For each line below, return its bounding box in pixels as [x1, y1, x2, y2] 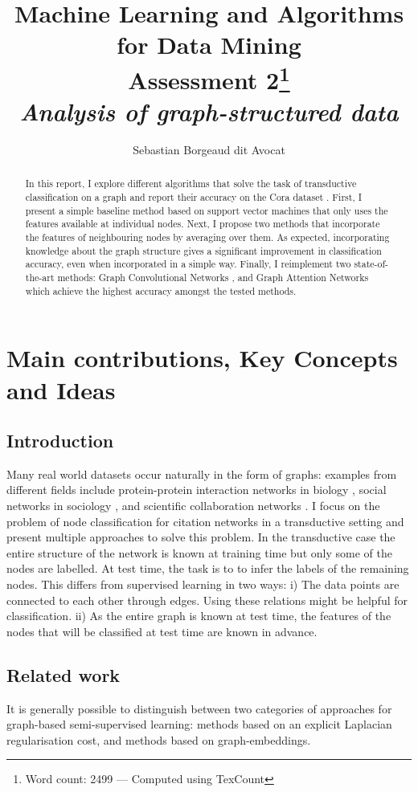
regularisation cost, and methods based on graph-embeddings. [6, 731, 311, 748]
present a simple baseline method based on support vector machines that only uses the [25, 203, 388, 217]
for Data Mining [117, 28, 301, 61]
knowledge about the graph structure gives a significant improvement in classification [25, 243, 382, 257]
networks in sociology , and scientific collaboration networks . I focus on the [6, 497, 380, 514]
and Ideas [6, 373, 116, 406]
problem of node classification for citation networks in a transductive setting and [6, 512, 404, 529]
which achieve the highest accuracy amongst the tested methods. [25, 284, 297, 297]
